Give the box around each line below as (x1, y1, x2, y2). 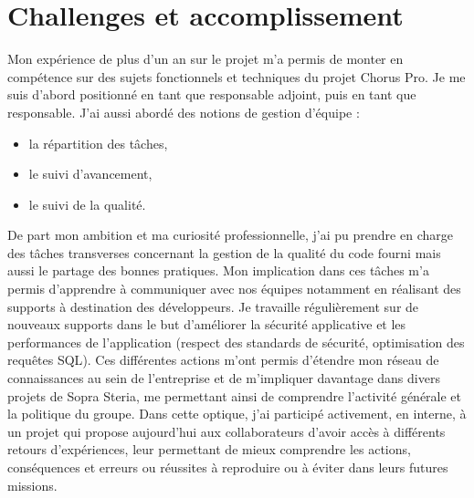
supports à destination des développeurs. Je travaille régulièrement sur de (7, 296, 419, 316)
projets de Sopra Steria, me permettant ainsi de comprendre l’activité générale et (7, 386, 462, 405)
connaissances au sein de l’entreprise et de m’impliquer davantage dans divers (7, 368, 440, 388)
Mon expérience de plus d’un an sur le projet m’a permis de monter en (7, 49, 404, 68)
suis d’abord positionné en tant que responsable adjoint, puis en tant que (7, 85, 416, 104)
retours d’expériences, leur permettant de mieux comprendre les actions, (7, 440, 411, 459)
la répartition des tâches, (28, 133, 168, 152)
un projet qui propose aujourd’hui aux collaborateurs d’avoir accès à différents (7, 421, 446, 441)
